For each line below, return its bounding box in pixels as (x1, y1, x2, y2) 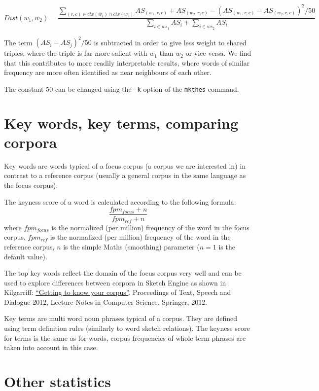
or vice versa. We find (185, 48, 251, 58)
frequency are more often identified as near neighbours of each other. (4, 67, 212, 77)
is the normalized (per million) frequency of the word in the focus (51, 222, 249, 232)
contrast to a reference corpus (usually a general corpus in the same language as (4, 170, 246, 180)
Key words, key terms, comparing (4, 112, 238, 133)
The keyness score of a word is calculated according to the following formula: (4, 196, 236, 207)
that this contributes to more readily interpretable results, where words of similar (4, 57, 250, 68)
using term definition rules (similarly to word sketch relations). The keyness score (4, 323, 250, 333)
